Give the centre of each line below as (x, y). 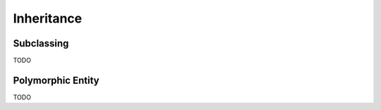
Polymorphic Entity (56, 80)
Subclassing (41, 43)
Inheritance (48, 18)
